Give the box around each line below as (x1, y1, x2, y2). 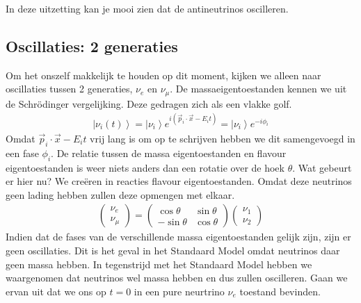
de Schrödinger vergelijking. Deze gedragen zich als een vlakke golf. (6, 96, 292, 110)
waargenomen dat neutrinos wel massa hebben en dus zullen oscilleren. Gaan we (6, 270, 348, 285)
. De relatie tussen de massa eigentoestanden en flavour (51, 145, 287, 160)
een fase (6, 145, 39, 160)
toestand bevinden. (239, 284, 321, 298)
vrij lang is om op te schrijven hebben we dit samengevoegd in (90, 131, 355, 145)
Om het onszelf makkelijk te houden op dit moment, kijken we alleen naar (6, 67, 321, 82)
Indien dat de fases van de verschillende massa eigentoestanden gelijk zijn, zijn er (6, 229, 351, 244)
